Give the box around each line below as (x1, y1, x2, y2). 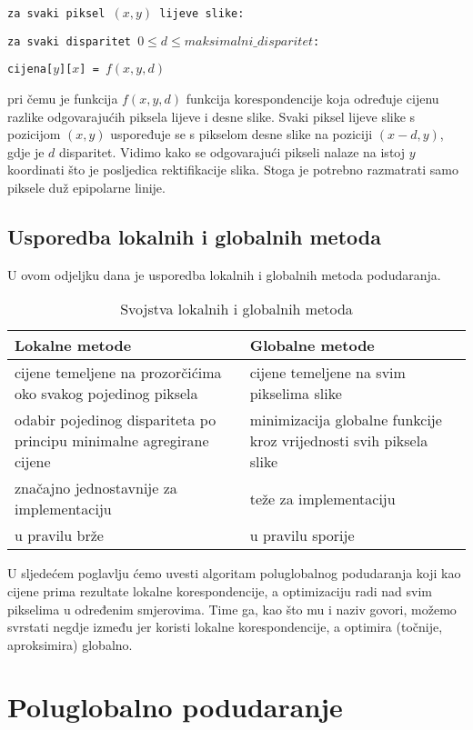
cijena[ (7, 63, 54, 76)
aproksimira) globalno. (7, 635, 133, 654)
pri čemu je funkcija (7, 88, 118, 107)
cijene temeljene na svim (249, 362, 406, 384)
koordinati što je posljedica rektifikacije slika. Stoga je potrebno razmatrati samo (7, 160, 458, 179)
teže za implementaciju (249, 487, 396, 509)
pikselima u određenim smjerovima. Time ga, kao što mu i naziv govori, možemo (7, 599, 457, 618)
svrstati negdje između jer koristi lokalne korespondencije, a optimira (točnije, (7, 617, 443, 636)
